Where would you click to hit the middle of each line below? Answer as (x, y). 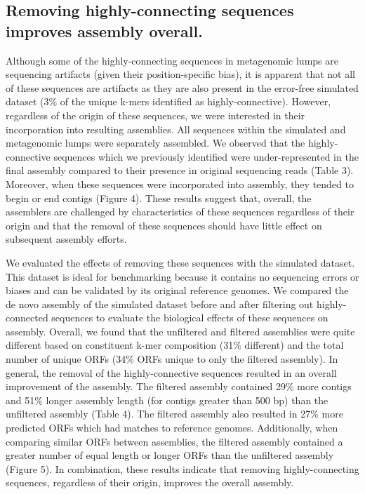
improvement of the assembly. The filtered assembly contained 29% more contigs (179, 386)
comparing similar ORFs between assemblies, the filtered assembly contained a (174, 441)
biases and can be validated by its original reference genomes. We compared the (177, 290)
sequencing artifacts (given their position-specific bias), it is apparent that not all (180, 74)
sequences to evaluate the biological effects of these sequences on (190, 318)
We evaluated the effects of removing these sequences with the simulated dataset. (180, 262)
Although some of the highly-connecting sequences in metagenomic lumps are (172, 60)
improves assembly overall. (104, 31)
